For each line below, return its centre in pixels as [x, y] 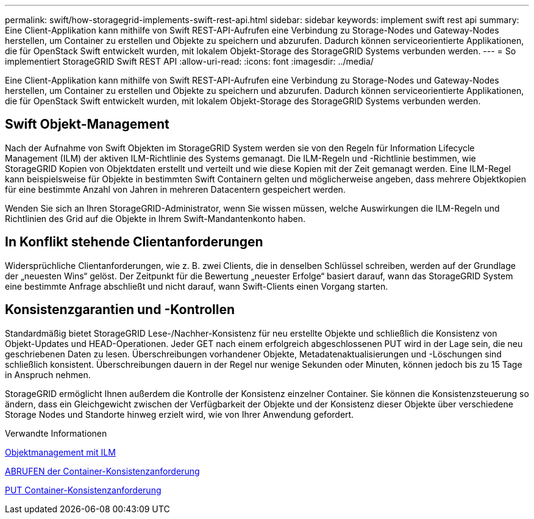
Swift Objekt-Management [87, 124]
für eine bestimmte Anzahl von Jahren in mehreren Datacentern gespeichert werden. [175, 189]
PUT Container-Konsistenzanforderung [83, 490]
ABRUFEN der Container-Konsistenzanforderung [102, 471]
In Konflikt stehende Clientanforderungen [134, 242]
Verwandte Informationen [56, 433]
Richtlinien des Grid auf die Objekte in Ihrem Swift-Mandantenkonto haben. [155, 218]
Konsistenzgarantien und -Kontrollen [120, 310]
